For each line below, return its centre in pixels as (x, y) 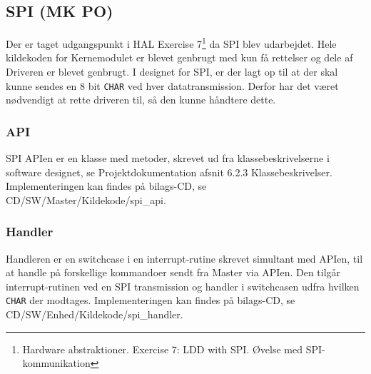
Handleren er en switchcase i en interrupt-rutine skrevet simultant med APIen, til (184, 258)
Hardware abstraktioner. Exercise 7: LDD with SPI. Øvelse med (163, 349)
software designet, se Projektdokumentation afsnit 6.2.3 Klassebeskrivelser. (169, 172)
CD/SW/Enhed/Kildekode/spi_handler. (95, 314)
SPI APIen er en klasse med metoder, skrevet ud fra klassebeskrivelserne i (168, 158)
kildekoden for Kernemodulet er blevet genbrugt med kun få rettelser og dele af (179, 57)
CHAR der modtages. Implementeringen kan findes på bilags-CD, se (151, 300)
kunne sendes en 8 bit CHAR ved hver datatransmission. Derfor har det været (172, 85)
